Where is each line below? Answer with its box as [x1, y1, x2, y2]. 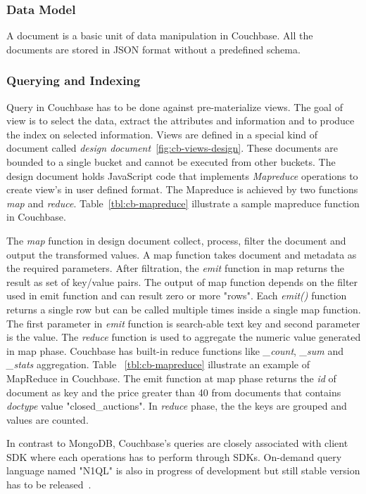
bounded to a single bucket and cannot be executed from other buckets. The [6, 155, 336, 169]
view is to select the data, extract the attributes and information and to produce [6, 113, 355, 128]
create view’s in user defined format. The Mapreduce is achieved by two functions [6, 182, 358, 197]
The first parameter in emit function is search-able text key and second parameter [6, 316, 360, 330]
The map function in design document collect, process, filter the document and [6, 233, 346, 247]
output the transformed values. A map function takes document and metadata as [6, 247, 357, 261]
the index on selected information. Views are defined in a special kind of [6, 126, 318, 141]
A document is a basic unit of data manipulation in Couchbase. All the [6, 28, 313, 43]
